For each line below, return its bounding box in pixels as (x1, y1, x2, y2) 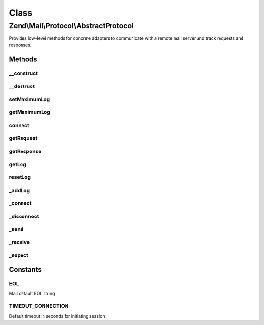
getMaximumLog (9, 109, 51, 116)
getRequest (9, 135, 38, 142)
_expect (9, 252, 29, 259)
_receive (9, 238, 30, 245)
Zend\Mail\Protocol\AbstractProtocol (9, 22, 134, 30)
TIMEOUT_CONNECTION (9, 303, 69, 310)
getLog (9, 161, 26, 168)
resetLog (9, 174, 31, 181)
